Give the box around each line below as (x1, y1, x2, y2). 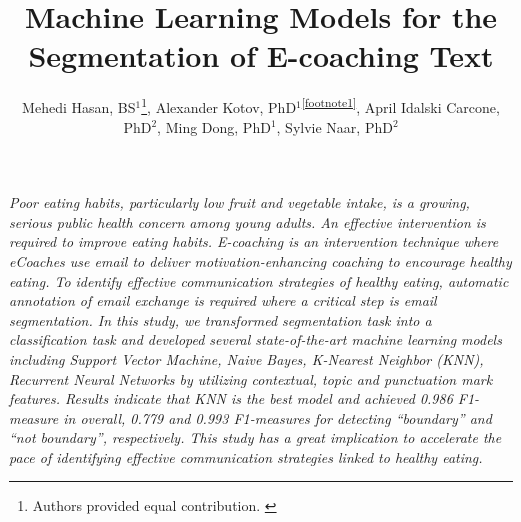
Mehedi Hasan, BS (22, 96, 136, 117)
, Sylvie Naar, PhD (276, 116, 393, 137)
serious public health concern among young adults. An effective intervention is (9, 211, 486, 232)
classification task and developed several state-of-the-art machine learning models (9, 329, 502, 350)
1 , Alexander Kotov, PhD (141, 94, 297, 117)
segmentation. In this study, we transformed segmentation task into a (9, 309, 432, 330)
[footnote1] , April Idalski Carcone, (301, 94, 500, 117)
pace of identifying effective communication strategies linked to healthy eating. (9, 446, 483, 467)
